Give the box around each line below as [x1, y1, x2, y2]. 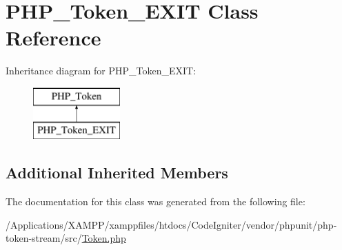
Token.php [81, 231, 126, 245]
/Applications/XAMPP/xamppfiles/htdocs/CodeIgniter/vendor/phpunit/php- [6, 217, 337, 231]
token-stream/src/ [6, 231, 82, 245]
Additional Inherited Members [6, 162, 228, 183]
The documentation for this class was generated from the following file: [6, 194, 305, 209]
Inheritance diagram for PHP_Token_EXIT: [6, 63, 197, 78]
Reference [6, 23, 101, 52]
